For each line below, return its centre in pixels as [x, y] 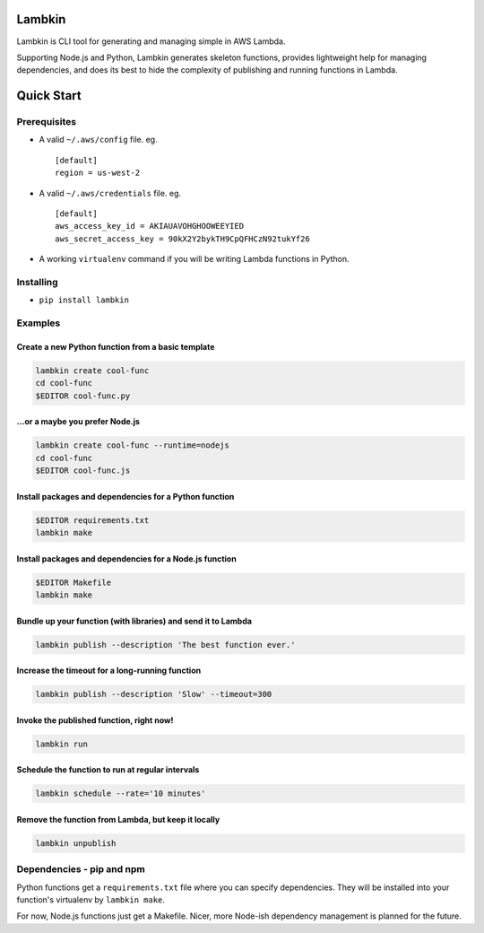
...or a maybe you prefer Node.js [78, 422]
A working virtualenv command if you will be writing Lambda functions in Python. [194, 259]
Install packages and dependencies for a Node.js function [126, 558]
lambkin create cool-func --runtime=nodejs [133, 445]
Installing [37, 282]
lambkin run [62, 744]
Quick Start [49, 96]
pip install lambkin [84, 300]
